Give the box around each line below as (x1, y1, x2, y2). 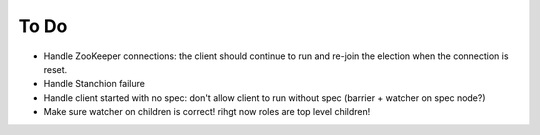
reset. (43, 63, 68, 75)
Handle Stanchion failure (43, 78, 145, 90)
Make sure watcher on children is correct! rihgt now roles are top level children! (43, 106, 371, 118)
